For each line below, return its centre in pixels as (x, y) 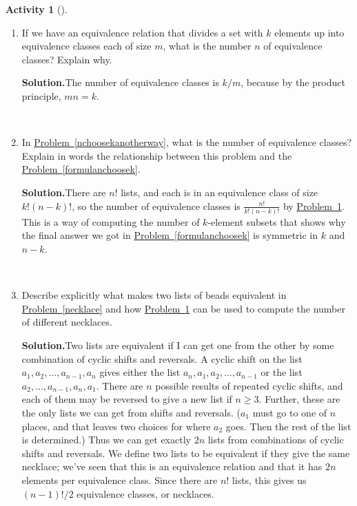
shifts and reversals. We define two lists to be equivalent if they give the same (186, 453)
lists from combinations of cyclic (276, 440)
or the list (282, 372)
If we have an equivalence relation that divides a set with (142, 32)
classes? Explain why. (67, 59)
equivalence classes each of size (86, 46)
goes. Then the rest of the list (288, 426)
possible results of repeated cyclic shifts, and (249, 385)
